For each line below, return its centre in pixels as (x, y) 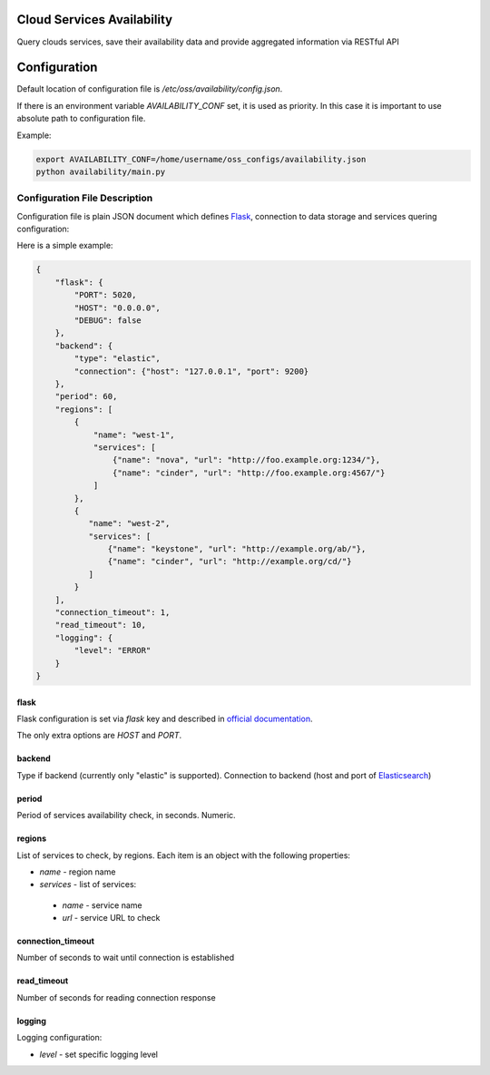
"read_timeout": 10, (101, 625)
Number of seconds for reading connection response (117, 997)
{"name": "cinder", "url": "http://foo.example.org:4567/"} (249, 473)
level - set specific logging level (99, 1054)
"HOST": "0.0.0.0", (117, 308)
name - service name (102, 905)
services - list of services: (88, 884)
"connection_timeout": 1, (113, 613)
